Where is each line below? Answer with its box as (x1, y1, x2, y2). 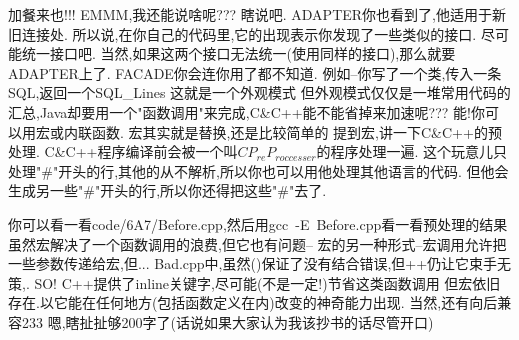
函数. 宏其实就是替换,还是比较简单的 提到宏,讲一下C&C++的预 (91, 121, 502, 142)
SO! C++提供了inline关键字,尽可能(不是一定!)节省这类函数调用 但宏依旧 (34, 272, 501, 293)
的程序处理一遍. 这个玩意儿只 (316, 141, 508, 162)
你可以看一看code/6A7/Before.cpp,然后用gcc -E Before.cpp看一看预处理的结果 (8, 213, 508, 234)
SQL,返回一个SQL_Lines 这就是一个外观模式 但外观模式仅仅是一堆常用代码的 (8, 82, 511, 103)
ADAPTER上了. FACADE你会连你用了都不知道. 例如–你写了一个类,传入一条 (8, 62, 502, 83)
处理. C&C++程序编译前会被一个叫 (8, 141, 238, 162)
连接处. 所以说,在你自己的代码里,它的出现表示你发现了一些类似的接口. (21, 23, 477, 44)
